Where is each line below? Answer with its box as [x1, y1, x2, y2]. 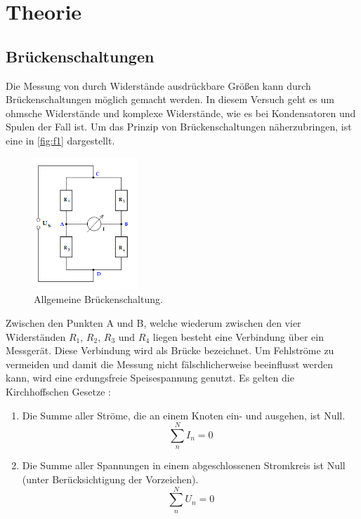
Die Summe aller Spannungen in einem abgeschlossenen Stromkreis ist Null [22, 458, 346, 473]
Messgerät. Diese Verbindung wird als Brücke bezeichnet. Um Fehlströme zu [6, 343, 334, 358]
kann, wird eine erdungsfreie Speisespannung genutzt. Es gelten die [6, 370, 294, 385]
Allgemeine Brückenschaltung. [34, 292, 163, 306]
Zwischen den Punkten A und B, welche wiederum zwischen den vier [6, 315, 301, 330]
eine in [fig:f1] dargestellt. [6, 133, 115, 147]
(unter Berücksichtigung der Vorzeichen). [22, 471, 199, 486]
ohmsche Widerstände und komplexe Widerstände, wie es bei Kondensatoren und [6, 105, 356, 120]
